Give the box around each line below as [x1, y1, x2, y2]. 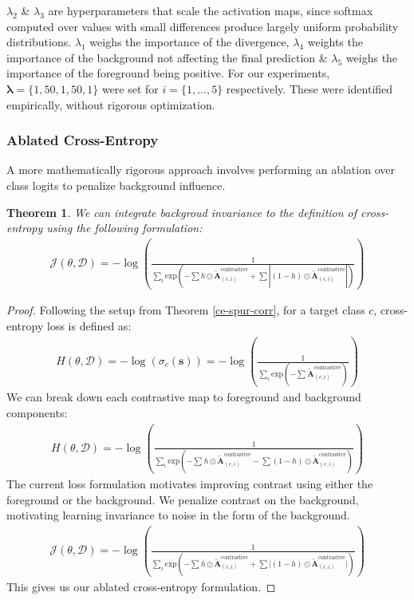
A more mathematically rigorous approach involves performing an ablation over [6, 161, 395, 178]
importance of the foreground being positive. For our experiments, [6, 65, 330, 81]
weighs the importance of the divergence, [89, 34, 290, 50]
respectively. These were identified [226, 80, 393, 97]
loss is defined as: [46, 318, 132, 334]
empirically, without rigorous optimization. [6, 96, 215, 112]
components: [6, 404, 68, 420]
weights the [307, 34, 363, 50]
